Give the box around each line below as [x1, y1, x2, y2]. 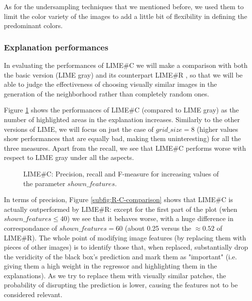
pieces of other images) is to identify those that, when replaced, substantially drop [4, 242, 248, 252]
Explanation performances [4, 41, 109, 53]
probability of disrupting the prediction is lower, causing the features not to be [4, 280, 238, 290]
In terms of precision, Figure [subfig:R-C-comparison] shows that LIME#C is [4, 194, 233, 205]
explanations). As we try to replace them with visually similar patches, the [4, 270, 226, 280]
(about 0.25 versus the [125, 222, 191, 233]
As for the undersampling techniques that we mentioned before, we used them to [4, 1, 244, 11]
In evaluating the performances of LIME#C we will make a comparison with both [4, 60, 248, 70]
